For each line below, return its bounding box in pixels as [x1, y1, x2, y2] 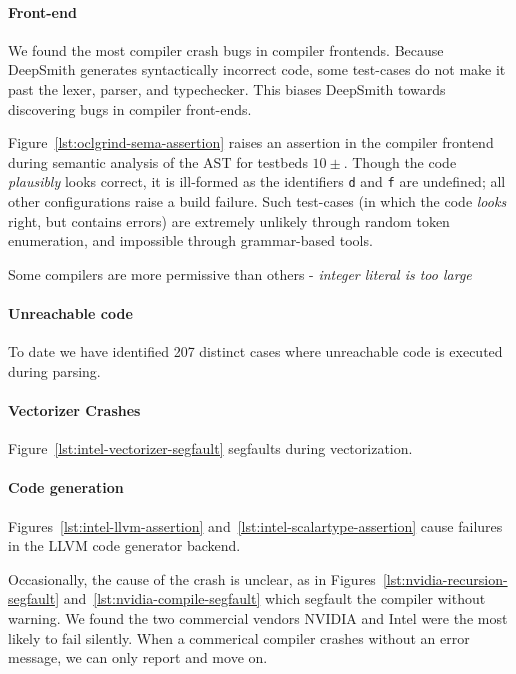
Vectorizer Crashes [8, 399, 141, 420]
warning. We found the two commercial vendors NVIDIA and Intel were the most [8, 607, 508, 628]
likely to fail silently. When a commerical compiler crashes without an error [8, 627, 470, 648]
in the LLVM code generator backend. [8, 535, 241, 556]
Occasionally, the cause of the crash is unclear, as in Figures [8, 568, 376, 589]
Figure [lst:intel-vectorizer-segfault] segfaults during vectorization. [8, 438, 413, 459]
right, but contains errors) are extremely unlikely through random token [8, 210, 450, 231]
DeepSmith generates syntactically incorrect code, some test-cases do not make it [8, 59, 506, 80]
